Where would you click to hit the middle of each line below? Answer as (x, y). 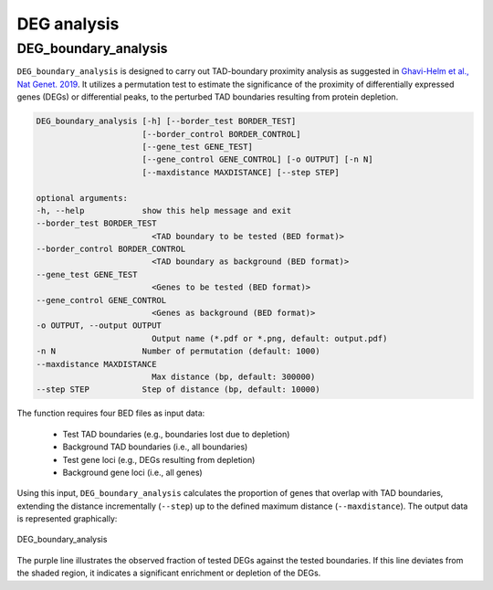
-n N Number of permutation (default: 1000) (178, 351)
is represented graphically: (67, 519)
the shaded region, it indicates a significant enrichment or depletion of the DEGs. (169, 573)
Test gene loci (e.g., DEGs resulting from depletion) (159, 459)
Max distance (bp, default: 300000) (233, 376)
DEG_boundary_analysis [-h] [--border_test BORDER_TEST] (166, 121)
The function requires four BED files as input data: (111, 413)
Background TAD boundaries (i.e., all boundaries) (155, 447)
